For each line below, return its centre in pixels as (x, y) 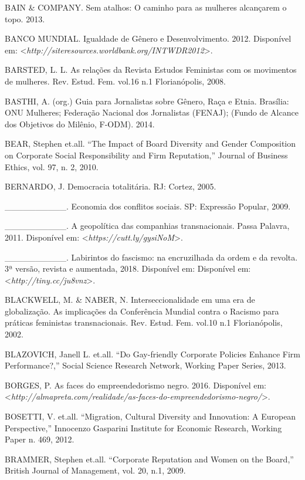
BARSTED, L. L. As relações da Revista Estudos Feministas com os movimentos (151, 70)
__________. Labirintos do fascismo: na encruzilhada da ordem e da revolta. (151, 257)
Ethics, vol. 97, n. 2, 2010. (52, 166)
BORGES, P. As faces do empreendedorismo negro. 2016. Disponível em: (135, 385)
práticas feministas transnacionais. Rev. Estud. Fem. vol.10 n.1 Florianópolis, (144, 322)
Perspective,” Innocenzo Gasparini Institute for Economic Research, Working (143, 427)
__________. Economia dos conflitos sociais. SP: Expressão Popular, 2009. (148, 206)
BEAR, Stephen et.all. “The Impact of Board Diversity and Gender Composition (150, 143)
